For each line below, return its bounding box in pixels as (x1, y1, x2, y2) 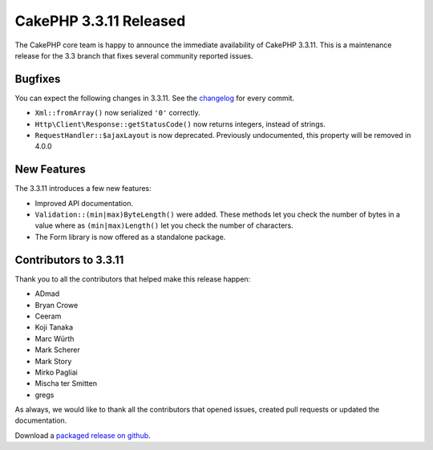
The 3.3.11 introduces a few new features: (14, 184, 152, 193)
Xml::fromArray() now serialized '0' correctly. (34, 108, 200, 118)
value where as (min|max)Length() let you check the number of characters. (34, 221, 294, 230)
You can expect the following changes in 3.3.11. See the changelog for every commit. (14, 93, 295, 103)
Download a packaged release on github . (14, 430, 152, 440)
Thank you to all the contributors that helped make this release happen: (14, 274, 251, 284)
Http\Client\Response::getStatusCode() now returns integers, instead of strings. (34, 119, 326, 128)
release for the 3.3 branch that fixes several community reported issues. (14, 51, 253, 60)
